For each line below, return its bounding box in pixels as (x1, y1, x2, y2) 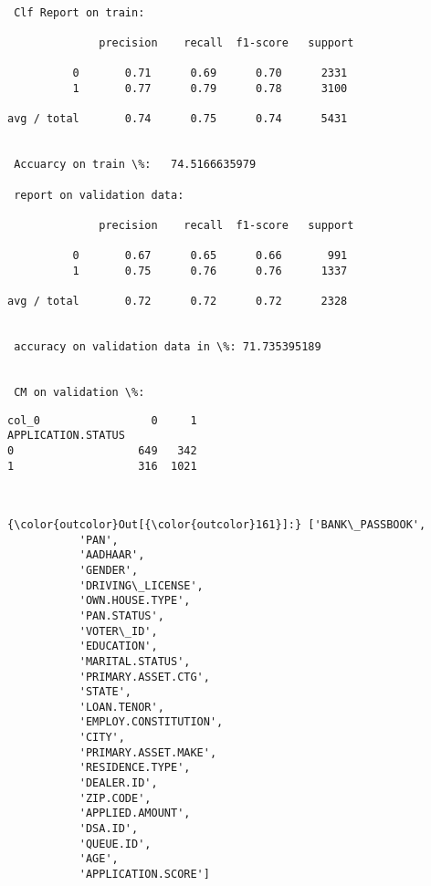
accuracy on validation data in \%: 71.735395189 (14, 340, 321, 354)
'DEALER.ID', (79, 777, 158, 790)
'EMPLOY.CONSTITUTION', (79, 715, 224, 729)
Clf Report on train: (14, 5, 145, 19)
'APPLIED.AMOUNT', (79, 807, 191, 820)
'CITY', (79, 731, 125, 745)
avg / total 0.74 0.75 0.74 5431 (7, 112, 348, 126)
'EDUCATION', (79, 640, 158, 653)
